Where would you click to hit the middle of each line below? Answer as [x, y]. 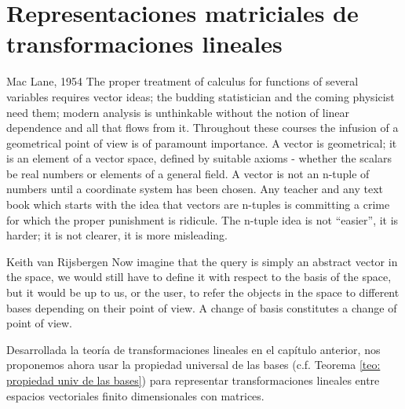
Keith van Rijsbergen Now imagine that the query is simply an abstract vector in [202, 261]
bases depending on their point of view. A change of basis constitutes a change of [202, 307]
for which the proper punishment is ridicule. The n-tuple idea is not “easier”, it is [202, 219]
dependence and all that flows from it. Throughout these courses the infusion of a [202, 128]
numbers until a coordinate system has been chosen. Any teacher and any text [195, 189]
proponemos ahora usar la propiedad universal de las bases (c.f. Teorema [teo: [193, 365]
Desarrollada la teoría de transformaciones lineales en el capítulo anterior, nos [193, 349]
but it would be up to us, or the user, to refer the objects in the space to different [203, 292]
